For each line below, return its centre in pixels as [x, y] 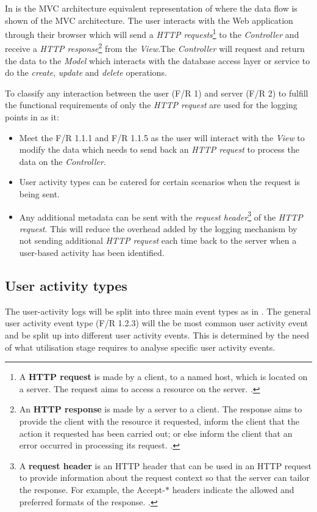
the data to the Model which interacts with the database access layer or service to [158, 60]
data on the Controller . [62, 161]
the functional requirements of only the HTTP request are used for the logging [151, 105]
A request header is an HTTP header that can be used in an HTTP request [165, 465]
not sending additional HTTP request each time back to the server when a [158, 240]
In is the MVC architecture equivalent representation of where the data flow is [151, 8]
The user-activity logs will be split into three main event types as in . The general [158, 311]
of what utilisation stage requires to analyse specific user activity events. [140, 347]
